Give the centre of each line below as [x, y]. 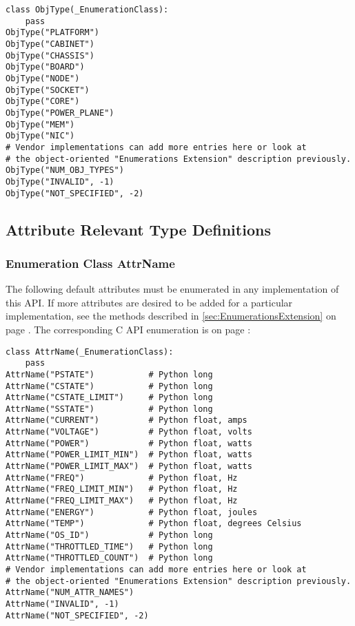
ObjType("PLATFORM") [53, 33]
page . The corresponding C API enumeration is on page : [128, 329]
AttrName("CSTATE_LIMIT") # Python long [109, 398]
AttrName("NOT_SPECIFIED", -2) [77, 615]
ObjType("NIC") [40, 136]
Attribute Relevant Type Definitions [138, 229]
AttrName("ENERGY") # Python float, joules [132, 512]
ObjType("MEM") [40, 124]
